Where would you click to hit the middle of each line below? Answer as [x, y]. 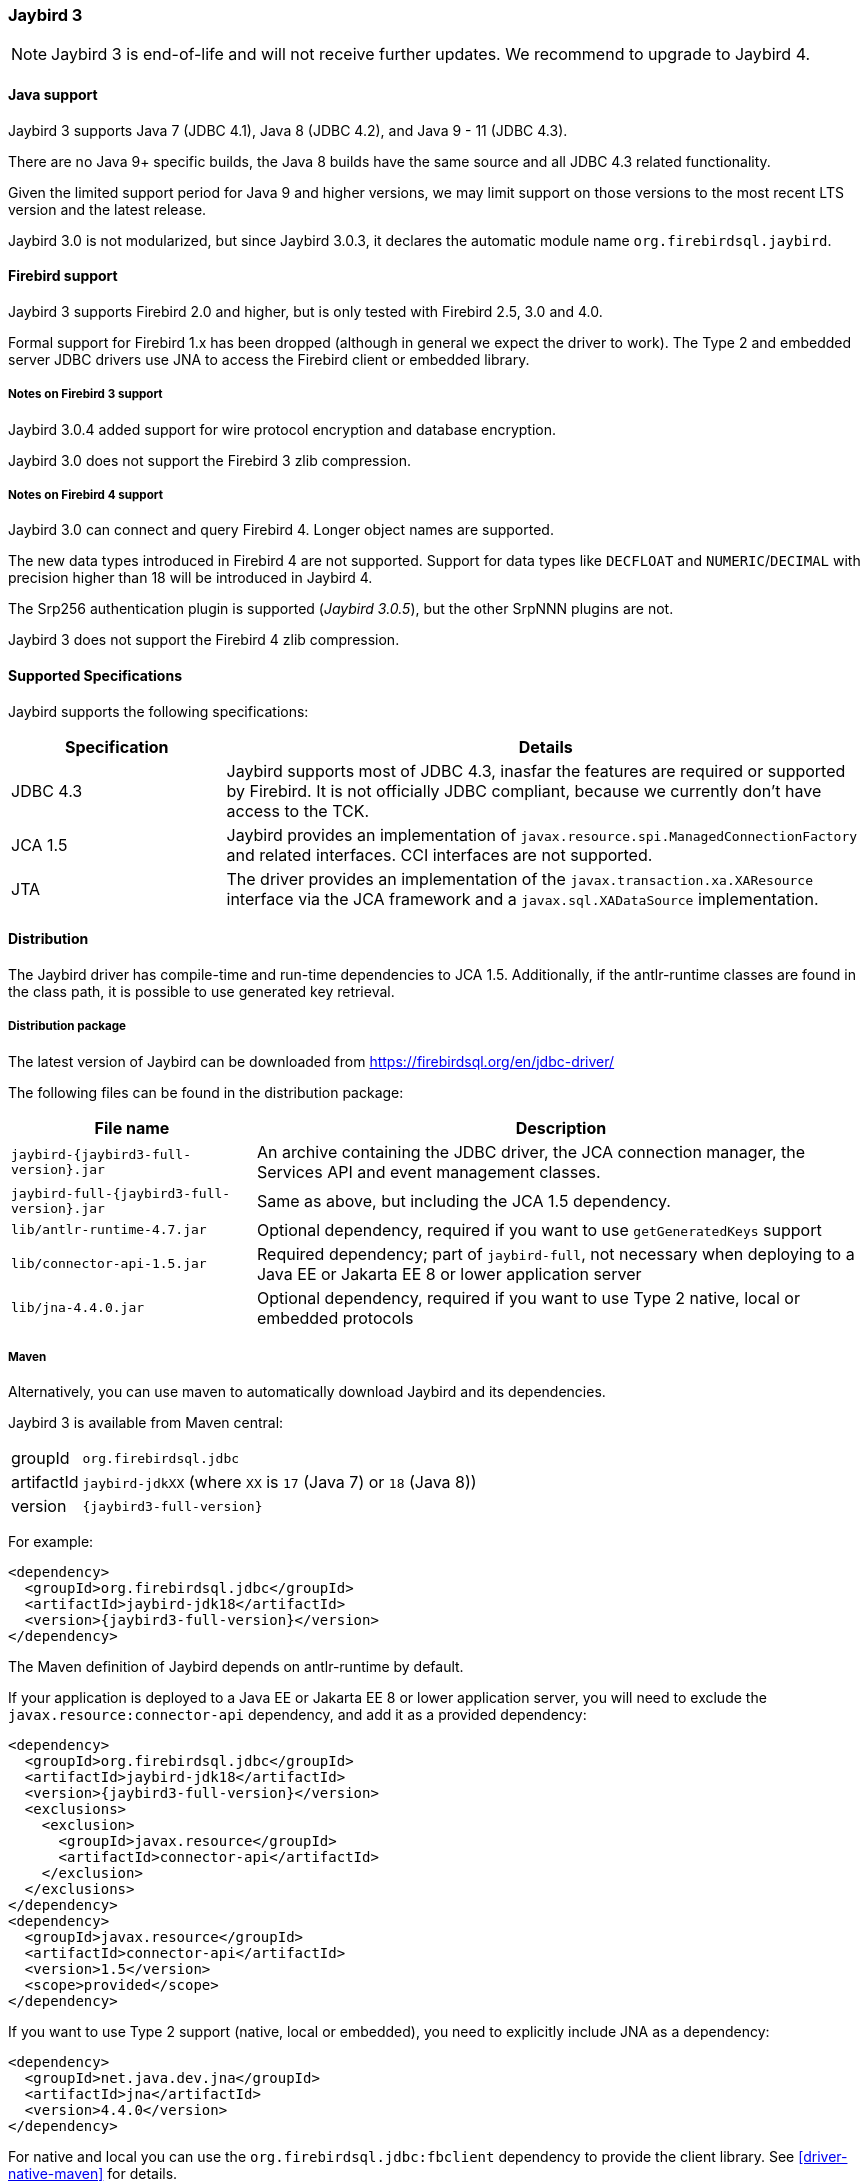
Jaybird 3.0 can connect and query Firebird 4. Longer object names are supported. [281, 530]
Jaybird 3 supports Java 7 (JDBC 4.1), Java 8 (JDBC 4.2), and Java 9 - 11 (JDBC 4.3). [288, 130]
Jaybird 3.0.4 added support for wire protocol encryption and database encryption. [282, 429]
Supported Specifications [95, 675]
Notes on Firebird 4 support [85, 494]
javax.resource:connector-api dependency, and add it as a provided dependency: [297, 1715]
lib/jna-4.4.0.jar [78, 1308]
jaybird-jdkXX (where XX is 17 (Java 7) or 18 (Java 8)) [279, 1482]
